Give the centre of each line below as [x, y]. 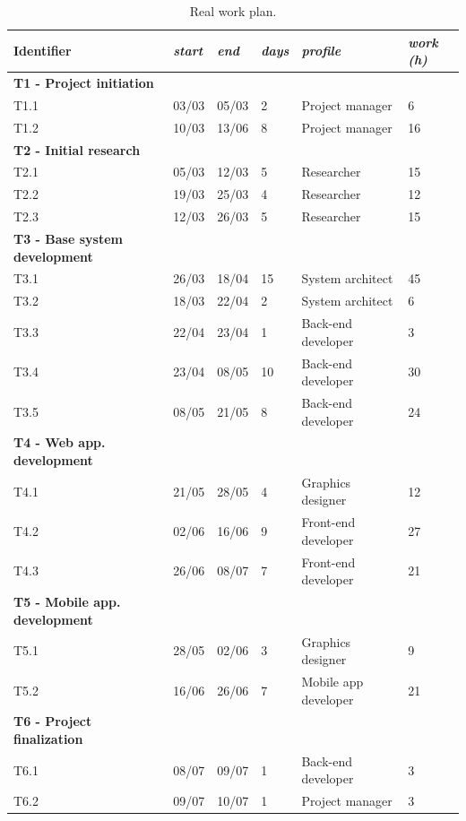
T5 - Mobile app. [67, 602]
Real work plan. [233, 11]
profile [321, 51]
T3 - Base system [68, 238]
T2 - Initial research [77, 149]
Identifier [43, 51]
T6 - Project [53, 721]
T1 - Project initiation [84, 83]
